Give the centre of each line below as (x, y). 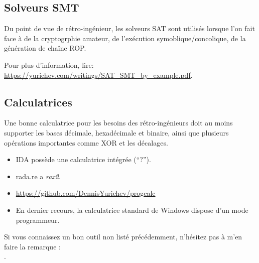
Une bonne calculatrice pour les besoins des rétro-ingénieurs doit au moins (118, 123)
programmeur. (38, 220)
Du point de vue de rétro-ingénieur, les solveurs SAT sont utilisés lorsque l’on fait (129, 28)
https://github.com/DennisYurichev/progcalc (86, 193)
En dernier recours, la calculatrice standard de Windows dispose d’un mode (132, 210)
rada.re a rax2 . (38, 176)
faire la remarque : (32, 246)
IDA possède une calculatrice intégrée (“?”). (83, 159)
